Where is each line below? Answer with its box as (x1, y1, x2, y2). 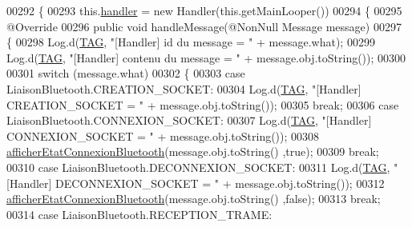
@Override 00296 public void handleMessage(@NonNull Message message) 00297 (6, 18, 402, 34)
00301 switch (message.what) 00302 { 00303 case (6, 65, 245, 82)
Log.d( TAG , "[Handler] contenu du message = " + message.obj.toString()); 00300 (6, 49, 406, 66)
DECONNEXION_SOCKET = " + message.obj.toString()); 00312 (55, 174, 385, 191)
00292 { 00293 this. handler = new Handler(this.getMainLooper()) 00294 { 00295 (6, 2, 402, 18)
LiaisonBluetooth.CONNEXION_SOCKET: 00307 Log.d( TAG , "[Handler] (6, 112, 372, 129)
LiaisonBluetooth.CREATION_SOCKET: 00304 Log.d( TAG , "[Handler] (6, 80, 362, 97)
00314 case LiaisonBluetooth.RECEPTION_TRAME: (6, 205, 273, 222)
